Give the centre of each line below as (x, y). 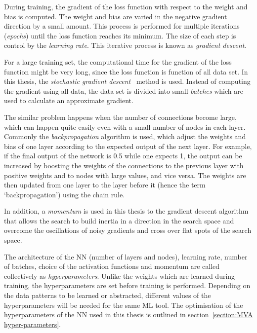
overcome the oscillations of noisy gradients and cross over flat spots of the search (128, 230)
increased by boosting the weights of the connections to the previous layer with (124, 165)
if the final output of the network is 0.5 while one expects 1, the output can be (123, 156)
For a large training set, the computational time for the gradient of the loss (118, 61)
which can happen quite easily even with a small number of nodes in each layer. (125, 127)
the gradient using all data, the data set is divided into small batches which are (124, 91)
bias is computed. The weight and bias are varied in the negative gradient (116, 16)
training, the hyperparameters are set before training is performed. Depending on (127, 285)
